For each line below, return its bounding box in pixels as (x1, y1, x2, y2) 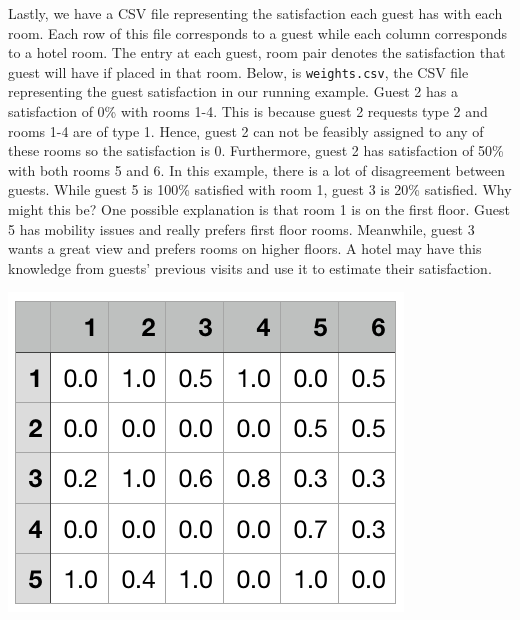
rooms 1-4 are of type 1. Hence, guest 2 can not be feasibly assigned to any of (8, 120, 484, 141)
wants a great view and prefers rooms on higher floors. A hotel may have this (8, 238, 482, 259)
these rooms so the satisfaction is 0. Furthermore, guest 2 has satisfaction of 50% (8, 140, 504, 161)
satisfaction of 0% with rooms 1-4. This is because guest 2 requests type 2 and (8, 101, 488, 122)
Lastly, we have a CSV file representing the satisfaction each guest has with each (8, 3, 503, 23)
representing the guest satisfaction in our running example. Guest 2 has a (8, 81, 458, 102)
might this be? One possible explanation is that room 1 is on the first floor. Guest (8, 199, 511, 219)
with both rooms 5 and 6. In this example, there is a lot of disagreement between (8, 159, 505, 180)
